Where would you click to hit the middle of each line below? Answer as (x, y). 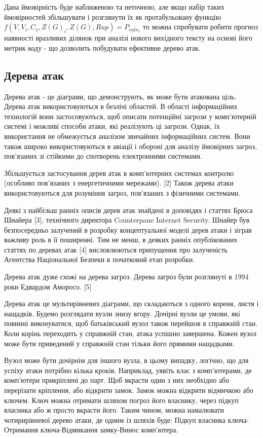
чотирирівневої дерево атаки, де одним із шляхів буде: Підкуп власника (115, 419)
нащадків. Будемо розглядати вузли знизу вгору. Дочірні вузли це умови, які (122, 313)
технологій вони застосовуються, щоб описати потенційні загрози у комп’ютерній (130, 116)
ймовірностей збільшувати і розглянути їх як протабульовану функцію (113, 16)
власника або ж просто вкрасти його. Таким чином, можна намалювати (114, 410)
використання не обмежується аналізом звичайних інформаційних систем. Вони (127, 136)
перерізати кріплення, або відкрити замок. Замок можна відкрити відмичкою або (129, 390)
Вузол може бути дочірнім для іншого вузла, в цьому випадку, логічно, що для (126, 360)
